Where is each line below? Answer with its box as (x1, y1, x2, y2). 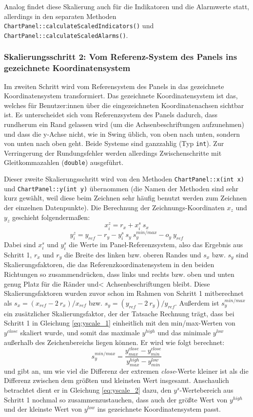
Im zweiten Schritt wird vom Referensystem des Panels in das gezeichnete (4, 81, 224, 91)
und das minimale (157, 327, 211, 338)
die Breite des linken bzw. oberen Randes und (64, 250, 201, 260)
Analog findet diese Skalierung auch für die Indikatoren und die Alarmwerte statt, (4, 1, 250, 11)
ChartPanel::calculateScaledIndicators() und (4, 20, 154, 31)
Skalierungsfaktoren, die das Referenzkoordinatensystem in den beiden (4, 259, 214, 270)
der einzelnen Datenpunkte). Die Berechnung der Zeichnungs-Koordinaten (4, 202, 225, 213)
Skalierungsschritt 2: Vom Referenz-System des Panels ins (4, 51, 237, 63)
